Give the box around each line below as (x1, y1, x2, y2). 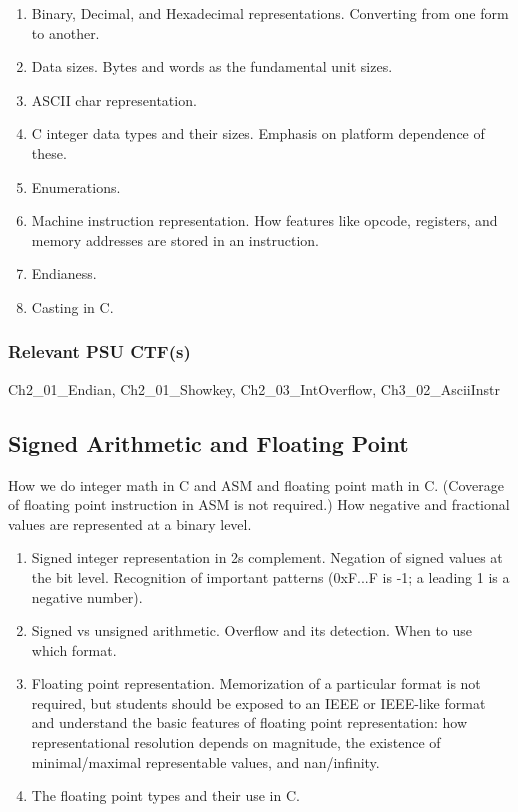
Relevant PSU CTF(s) (8, 339, 191, 364)
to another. (31, 22, 100, 43)
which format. (31, 639, 117, 660)
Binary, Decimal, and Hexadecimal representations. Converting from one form (31, 3, 509, 23)
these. (31, 142, 67, 163)
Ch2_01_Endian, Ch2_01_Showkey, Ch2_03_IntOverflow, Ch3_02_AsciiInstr (8, 378, 501, 399)
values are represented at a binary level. (8, 513, 252, 534)
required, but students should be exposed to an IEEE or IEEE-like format (31, 692, 486, 713)
